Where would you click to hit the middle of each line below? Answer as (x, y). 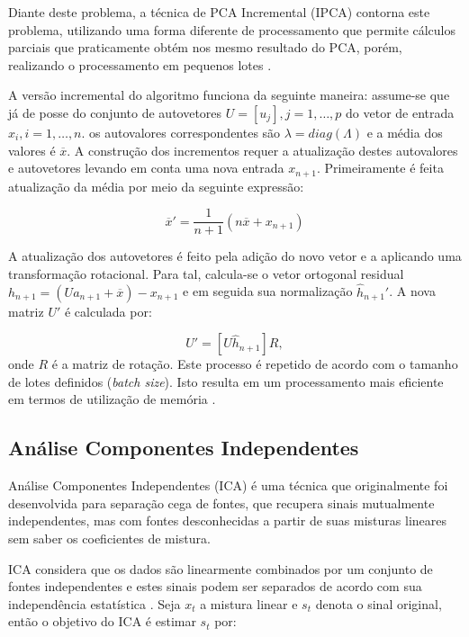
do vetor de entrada (400, 112)
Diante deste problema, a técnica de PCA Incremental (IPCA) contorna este (219, 12)
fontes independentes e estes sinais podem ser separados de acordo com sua (215, 586)
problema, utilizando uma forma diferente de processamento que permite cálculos (232, 29)
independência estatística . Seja (95, 603)
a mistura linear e (249, 603)
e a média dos (405, 132)
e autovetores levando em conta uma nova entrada (146, 168)
